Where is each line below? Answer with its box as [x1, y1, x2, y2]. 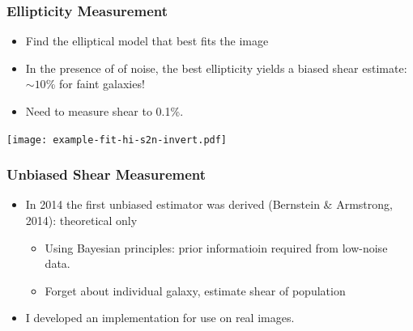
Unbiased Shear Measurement [6, 164, 206, 185]
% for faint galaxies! [45, 75, 145, 92]
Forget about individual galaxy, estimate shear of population [45, 282, 346, 299]
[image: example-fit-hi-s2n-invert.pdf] [6, 134, 228, 146]
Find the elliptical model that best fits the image [25, 32, 269, 49]
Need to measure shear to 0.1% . [25, 103, 184, 119]
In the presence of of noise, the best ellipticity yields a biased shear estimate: [25, 59, 407, 76]
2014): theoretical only [25, 212, 138, 229]
